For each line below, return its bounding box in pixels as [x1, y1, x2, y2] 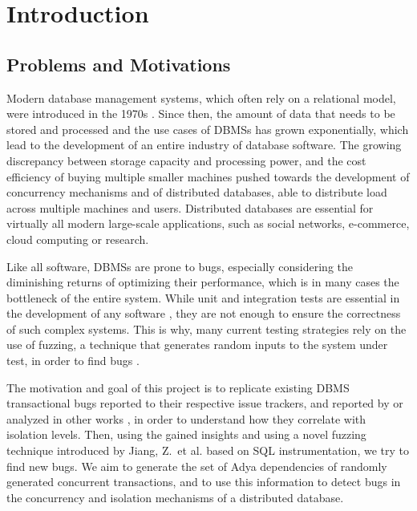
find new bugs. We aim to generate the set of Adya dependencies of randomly [6, 457, 387, 474]
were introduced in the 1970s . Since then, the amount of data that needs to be [6, 105, 395, 122]
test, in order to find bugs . [6, 352, 140, 369]
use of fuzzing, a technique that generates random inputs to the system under [6, 336, 388, 353]
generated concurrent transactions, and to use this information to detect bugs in [6, 473, 401, 490]
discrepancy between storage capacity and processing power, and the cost [6, 152, 366, 168]
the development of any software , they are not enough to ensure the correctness [6, 305, 401, 322]
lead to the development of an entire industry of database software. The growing [6, 136, 402, 153]
